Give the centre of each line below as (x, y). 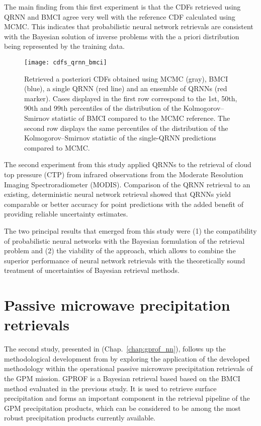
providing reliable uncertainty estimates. (66, 214)
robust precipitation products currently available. (80, 418)
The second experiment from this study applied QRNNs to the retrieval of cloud (128, 164)
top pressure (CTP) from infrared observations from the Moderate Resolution (124, 174)
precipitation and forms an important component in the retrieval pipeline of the (127, 398)
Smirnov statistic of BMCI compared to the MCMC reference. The (127, 118)
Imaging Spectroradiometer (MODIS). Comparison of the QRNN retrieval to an (127, 184)
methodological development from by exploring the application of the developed (127, 358)
